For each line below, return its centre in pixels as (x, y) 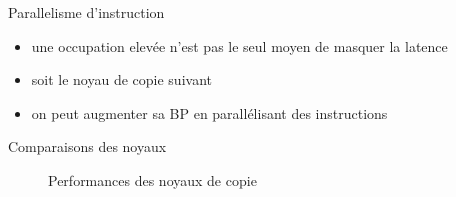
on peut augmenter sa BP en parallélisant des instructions (209, 112)
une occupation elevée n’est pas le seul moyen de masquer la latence (239, 45)
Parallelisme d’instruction (86, 12)
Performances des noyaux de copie (152, 179)
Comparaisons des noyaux (87, 146)
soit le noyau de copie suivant (121, 79)
